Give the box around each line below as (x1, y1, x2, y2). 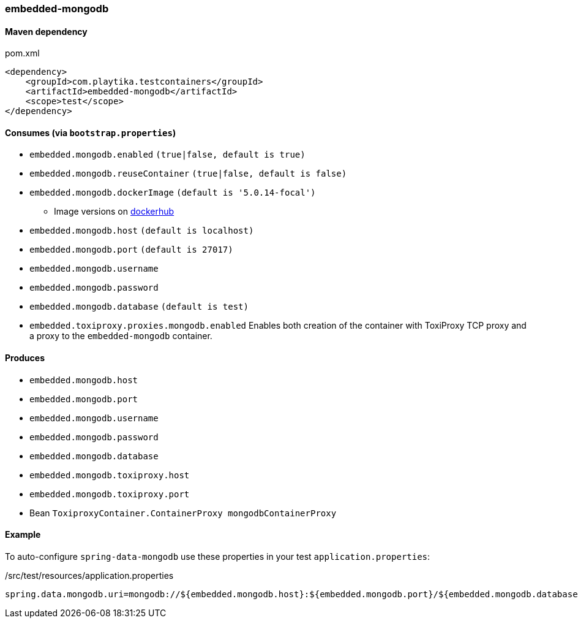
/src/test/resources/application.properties (5, 570, 174, 581)
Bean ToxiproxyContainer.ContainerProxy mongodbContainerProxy (29, 507, 337, 518)
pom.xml (5, 48, 40, 59)
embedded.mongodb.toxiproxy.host (29, 470, 190, 480)
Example (5, 529, 41, 540)
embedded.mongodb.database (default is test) (29, 302, 249, 312)
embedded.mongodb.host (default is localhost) (29, 226, 254, 236)
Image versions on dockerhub (54, 206, 175, 217)
